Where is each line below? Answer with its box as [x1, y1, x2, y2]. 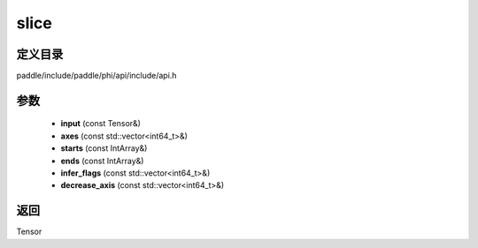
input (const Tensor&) [60, 118, 142, 129]
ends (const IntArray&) [60, 155, 144, 166]
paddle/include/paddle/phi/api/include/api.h [16, 71, 177, 81]
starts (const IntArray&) [60, 143, 148, 154]
